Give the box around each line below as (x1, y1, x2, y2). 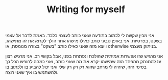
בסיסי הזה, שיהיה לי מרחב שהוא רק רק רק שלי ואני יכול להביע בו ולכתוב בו (5, 64, 147, 70)
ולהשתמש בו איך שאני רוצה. (5, 69, 59, 75)
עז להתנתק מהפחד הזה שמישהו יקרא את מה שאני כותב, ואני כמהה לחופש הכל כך (5, 59, 162, 65)
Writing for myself (46, 4, 125, 15)
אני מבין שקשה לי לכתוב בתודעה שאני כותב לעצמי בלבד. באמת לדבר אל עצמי (5, 32, 155, 39)
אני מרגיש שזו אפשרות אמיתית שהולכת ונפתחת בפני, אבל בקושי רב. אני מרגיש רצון (5, 53, 163, 59)
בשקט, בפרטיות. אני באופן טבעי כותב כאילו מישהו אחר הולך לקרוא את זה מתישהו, (5, 38, 162, 44)
